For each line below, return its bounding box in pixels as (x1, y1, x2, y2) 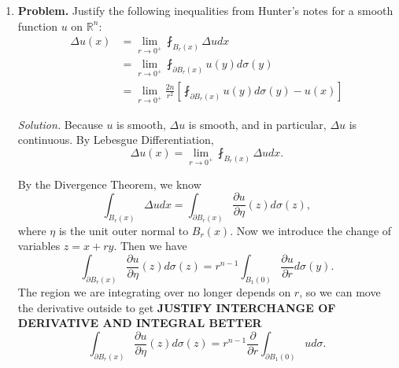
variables (17, 237, 61, 254)
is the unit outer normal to (58, 222, 189, 238)
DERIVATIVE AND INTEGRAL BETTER (17, 315, 262, 331)
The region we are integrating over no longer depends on (17, 284, 291, 300)
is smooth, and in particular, (188, 116, 327, 132)
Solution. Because (17, 116, 103, 132)
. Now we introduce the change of (230, 222, 392, 238)
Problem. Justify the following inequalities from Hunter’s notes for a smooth (17, 2, 393, 18)
